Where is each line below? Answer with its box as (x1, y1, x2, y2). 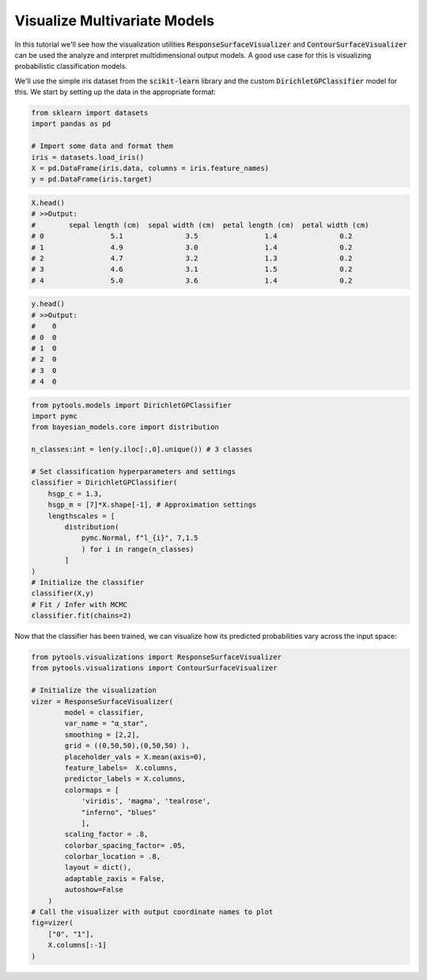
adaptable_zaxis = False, (64, 874, 165, 883)
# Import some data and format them (31, 142, 174, 150)
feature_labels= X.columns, (64, 763, 178, 772)
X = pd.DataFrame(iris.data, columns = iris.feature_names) (31, 164, 270, 173)
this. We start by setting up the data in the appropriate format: (14, 87, 217, 97)
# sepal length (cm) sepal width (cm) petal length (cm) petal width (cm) (31, 220, 369, 230)
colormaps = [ (64, 785, 119, 795)
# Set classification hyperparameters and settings (31, 467, 236, 476)
